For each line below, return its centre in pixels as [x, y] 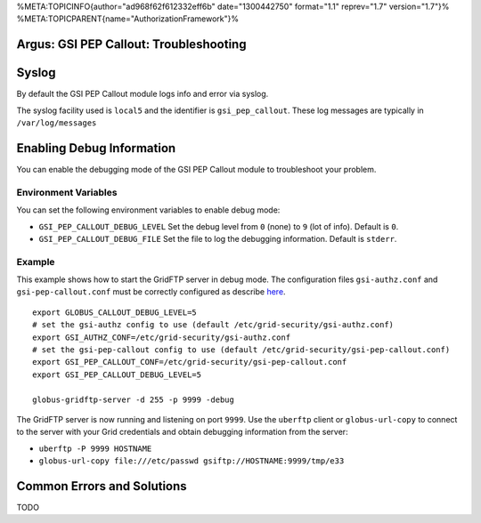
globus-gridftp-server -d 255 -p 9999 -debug [134, 399]
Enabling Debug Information [96, 148]
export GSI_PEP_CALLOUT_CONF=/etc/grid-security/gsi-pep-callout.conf [190, 362]
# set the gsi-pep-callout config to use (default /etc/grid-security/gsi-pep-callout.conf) [241, 350]
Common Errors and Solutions [102, 486]
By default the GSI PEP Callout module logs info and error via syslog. [143, 94]
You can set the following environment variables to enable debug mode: [148, 210]
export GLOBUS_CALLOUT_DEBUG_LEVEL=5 [115, 312]
